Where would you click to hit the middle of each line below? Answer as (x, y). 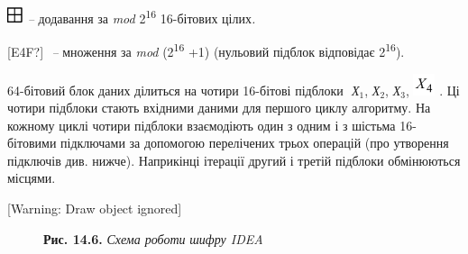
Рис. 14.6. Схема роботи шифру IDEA (153, 238)
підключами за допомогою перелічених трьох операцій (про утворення (255, 143)
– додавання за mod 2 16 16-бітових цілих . (142, 17)
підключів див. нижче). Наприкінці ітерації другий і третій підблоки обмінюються (234, 160)
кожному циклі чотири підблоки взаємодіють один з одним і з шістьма (202, 125)
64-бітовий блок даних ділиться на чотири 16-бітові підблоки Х (184, 90)
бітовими (32, 143)
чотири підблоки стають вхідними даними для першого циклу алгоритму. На (219, 108)
